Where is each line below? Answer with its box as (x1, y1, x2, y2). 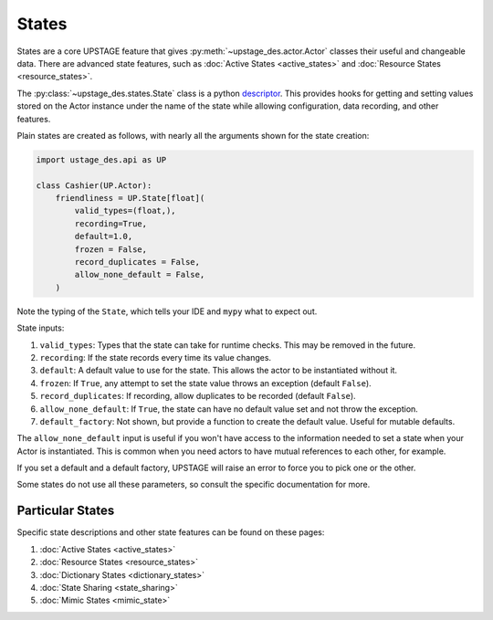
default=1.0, (74, 231, 133, 242)
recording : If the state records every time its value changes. (39, 352, 272, 363)
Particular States (16, 503, 115, 519)
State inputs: (16, 322, 65, 333)
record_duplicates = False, (74, 257, 201, 267)
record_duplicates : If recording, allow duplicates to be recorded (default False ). (39, 391, 356, 402)
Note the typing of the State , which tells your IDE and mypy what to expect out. (16, 306, 318, 317)
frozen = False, (74, 244, 148, 255)
